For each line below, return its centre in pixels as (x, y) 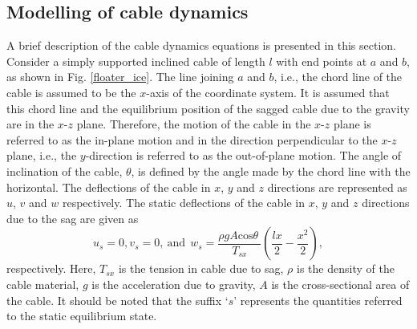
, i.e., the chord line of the (338, 77)
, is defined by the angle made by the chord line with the (271, 171)
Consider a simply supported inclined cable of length (136, 61)
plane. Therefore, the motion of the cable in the (194, 124)
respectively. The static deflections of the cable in (183, 203)
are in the (30, 124)
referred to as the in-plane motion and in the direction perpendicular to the (192, 139)
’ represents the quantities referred (318, 300)
